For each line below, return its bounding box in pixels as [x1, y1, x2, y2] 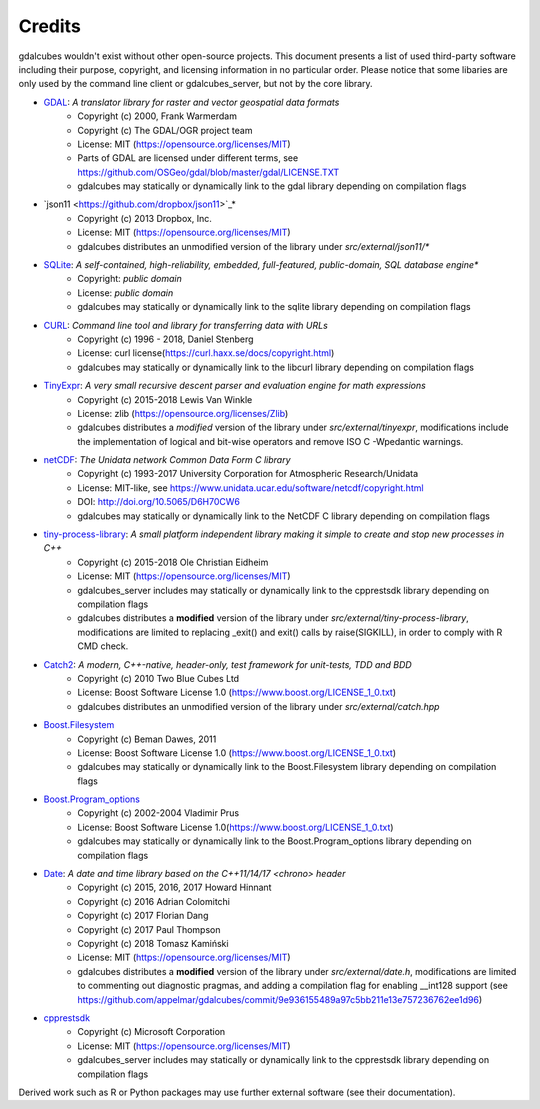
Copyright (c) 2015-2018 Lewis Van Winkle [77, 393, 253, 405]
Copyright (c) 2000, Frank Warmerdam [77, 110, 237, 122]
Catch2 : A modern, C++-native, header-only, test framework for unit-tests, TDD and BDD [43, 658, 412, 670]
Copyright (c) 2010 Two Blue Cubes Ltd [77, 672, 240, 684]
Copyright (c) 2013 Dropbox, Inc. [77, 212, 212, 224]
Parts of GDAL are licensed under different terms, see [77, 152, 299, 164]
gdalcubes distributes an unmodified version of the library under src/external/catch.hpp [77, 700, 440, 712]
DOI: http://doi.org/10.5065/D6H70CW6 [77, 496, 240, 508]
